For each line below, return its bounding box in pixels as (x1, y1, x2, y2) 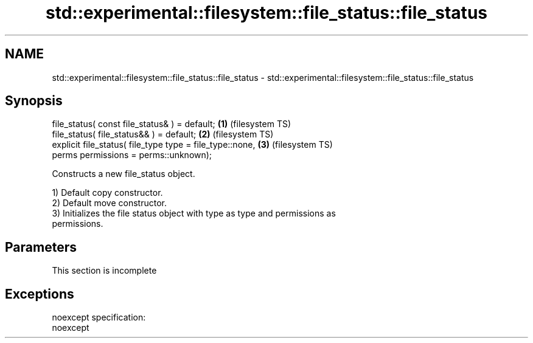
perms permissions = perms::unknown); (52, 150, 212, 161)
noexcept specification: (52, 312, 146, 323)
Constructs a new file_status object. (52, 168, 195, 179)
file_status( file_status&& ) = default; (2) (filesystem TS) (52, 129, 274, 140)
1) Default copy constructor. (52, 187, 163, 198)
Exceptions (5, 286, 74, 302)
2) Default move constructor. (52, 198, 167, 209)
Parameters (5, 239, 77, 255)
